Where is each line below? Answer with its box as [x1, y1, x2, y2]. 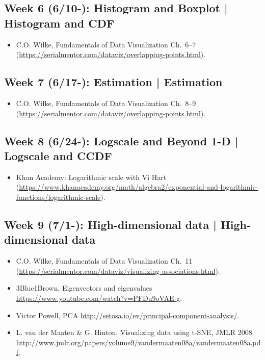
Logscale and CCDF [4, 147, 112, 163]
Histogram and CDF [4, 15, 115, 31]
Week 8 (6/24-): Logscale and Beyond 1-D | [4, 133, 238, 148]
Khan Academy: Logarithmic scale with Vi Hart [16, 171, 167, 182]
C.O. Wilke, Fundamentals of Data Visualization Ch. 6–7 [16, 39, 196, 49]
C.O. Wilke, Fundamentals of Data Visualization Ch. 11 [16, 255, 193, 266]
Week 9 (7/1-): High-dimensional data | [4, 216, 217, 232]
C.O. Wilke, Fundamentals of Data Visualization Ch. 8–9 [16, 97, 196, 108]
